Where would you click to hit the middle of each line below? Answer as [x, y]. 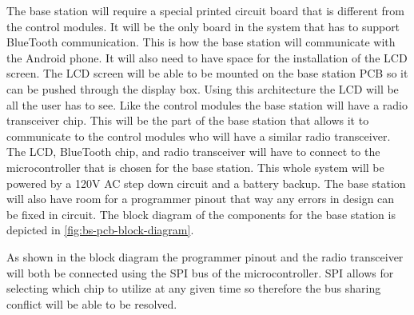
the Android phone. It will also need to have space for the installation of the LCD [207, 57]
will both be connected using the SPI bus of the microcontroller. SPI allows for [200, 272]
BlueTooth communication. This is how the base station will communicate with [201, 42]
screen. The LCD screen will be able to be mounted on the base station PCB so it [207, 73]
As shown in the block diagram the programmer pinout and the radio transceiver [205, 256]
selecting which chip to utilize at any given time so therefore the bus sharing [194, 288]
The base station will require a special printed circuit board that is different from [205, 10]
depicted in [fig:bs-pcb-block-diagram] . [100, 230]
